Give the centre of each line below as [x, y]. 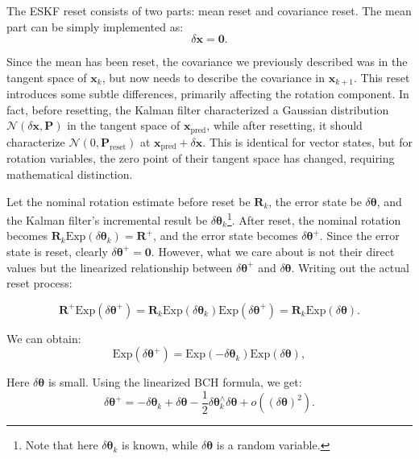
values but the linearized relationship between [120, 267]
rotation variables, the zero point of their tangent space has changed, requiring [201, 158]
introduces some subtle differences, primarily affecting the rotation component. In [208, 94]
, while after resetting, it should [284, 125]
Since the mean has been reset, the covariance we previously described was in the [207, 62]
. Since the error [359, 236]
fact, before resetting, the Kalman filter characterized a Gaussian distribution [198, 109]
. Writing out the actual [350, 267]
